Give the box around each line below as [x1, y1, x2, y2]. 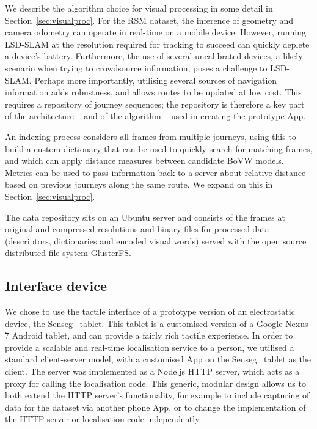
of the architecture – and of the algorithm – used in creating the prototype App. [5, 109, 306, 122]
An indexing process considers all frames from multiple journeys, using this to [5, 130, 296, 142]
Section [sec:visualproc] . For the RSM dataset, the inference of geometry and [5, 13, 294, 26]
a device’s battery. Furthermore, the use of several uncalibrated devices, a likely [5, 50, 303, 62]
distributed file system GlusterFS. [5, 246, 131, 259]
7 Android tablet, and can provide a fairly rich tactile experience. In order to [5, 329, 293, 342]
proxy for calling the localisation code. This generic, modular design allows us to [5, 376, 306, 389]
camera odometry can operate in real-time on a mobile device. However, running [5, 26, 306, 38]
